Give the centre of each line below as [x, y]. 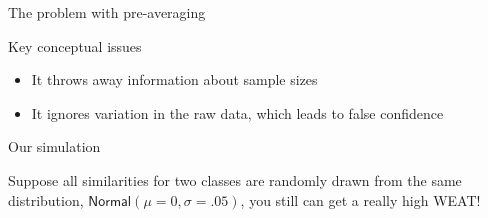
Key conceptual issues [75, 45]
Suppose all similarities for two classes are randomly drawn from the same [235, 179]
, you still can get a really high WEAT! [360, 199]
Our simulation [54, 146]
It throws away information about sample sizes [174, 79]
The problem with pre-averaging [107, 12]
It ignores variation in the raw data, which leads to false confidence [237, 112]
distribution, [46, 199]
